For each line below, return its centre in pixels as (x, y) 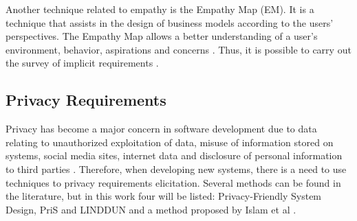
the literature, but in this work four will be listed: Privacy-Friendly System (164, 196)
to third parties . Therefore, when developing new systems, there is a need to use (176, 168)
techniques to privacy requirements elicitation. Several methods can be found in (173, 182)
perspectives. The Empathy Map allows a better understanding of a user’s (162, 36)
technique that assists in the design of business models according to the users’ (170, 22)
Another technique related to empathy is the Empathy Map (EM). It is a (160, 9)
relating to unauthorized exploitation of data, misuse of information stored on (170, 142)
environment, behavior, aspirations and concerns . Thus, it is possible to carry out (178, 49)
